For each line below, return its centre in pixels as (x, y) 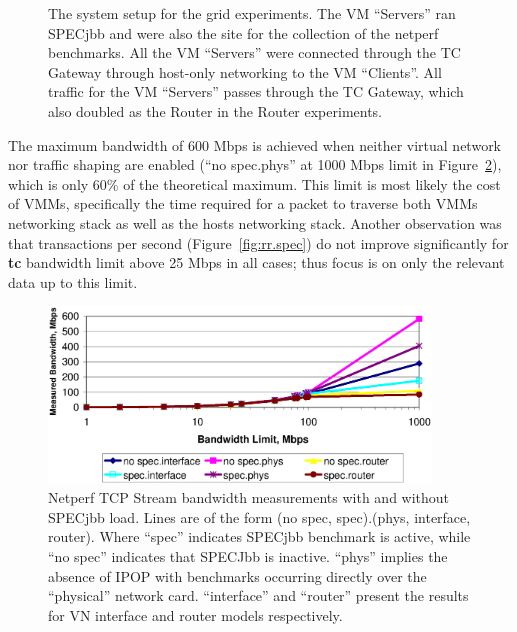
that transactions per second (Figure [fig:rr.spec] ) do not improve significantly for (258, 242)
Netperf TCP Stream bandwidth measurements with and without (249, 497)
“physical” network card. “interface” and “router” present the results (258, 595)
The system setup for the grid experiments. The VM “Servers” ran (252, 13)
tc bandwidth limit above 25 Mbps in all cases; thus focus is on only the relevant (256, 262)
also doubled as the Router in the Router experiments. (215, 110)
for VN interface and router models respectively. (195, 614)
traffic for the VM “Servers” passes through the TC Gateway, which (256, 91)
